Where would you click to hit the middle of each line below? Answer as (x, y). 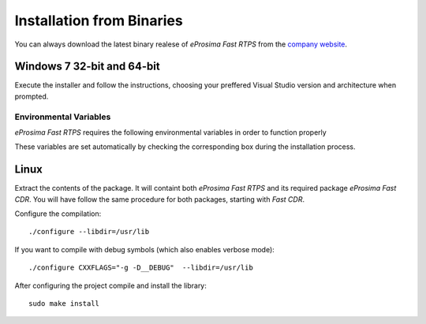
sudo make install (64, 304)
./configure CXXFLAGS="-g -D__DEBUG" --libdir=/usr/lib (141, 268)
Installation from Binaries (99, 20)
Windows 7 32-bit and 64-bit (88, 67)
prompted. (32, 96)
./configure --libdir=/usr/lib (89, 232)
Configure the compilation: (58, 214)
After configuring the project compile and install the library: (110, 285)
